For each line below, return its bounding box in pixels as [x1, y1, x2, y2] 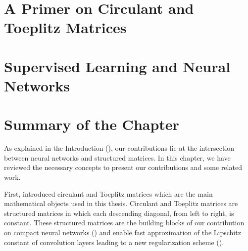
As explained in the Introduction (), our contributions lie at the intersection [4, 143, 235, 153]
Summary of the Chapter [4, 114, 179, 134]
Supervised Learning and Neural [4, 56, 231, 76]
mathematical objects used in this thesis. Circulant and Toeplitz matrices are [4, 198, 238, 209]
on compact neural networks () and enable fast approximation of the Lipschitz [4, 227, 241, 237]
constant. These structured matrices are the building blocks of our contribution [4, 217, 245, 228]
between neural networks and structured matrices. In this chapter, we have [4, 152, 231, 163]
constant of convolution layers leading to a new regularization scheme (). [4, 237, 224, 247]
